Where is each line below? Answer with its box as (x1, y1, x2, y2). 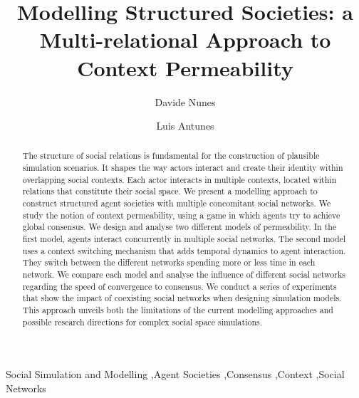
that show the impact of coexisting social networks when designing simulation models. (22, 292, 342, 304)
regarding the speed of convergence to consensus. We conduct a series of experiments (22, 280, 337, 292)
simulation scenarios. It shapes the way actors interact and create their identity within (22, 162, 343, 174)
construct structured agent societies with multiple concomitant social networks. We (22, 197, 331, 209)
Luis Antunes (156, 118, 214, 133)
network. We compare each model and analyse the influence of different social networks (22, 268, 345, 281)
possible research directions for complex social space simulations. (22, 315, 263, 328)
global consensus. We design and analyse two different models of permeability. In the (22, 221, 337, 233)
